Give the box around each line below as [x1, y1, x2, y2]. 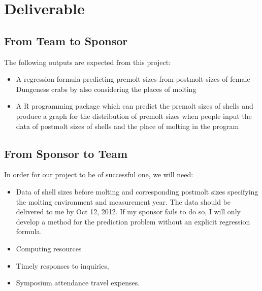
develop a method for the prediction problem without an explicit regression [16, 216, 250, 227]
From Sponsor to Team [4, 145, 128, 161]
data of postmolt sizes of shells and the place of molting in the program [16, 120, 239, 131]
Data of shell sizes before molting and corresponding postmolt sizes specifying [16, 186, 258, 197]
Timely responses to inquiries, [16, 260, 109, 271]
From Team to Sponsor [4, 33, 128, 48]
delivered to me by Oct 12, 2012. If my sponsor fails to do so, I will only [16, 206, 241, 217]
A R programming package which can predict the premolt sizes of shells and [16, 101, 253, 111]
